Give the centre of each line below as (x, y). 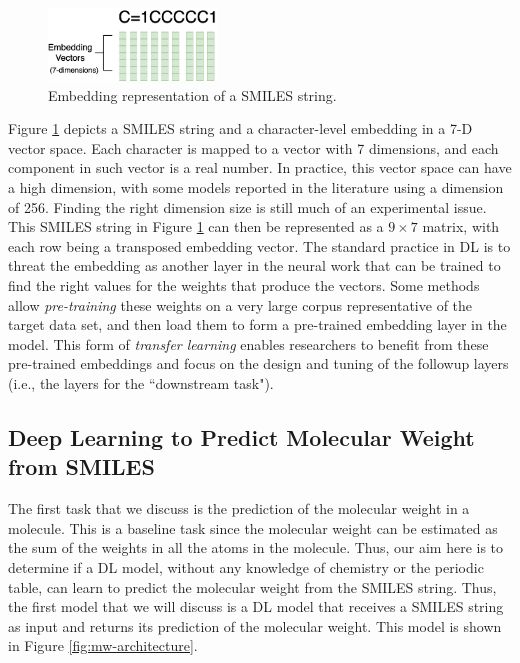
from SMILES (81, 466)
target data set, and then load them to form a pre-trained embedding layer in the (257, 324)
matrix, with (461, 226)
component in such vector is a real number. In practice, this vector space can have (260, 167)
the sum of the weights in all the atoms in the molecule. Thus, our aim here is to (256, 547)
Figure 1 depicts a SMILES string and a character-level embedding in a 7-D (240, 128)
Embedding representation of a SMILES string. (192, 94)
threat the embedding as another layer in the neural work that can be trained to (254, 265)
